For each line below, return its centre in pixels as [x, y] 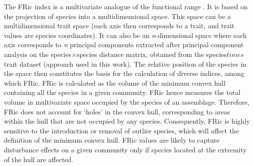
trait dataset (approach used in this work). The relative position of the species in [125, 64]
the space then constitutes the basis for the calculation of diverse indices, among [124, 73]
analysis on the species [38, 54]
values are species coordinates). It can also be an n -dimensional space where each [125, 35]
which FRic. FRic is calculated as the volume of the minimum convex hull [115, 83]
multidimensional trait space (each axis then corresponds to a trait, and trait [119, 26]
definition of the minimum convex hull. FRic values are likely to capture [112, 140]
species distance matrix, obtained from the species [151, 54]
